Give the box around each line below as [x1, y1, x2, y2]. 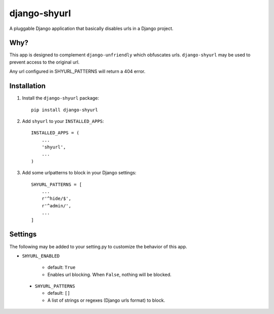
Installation [9, 82, 46, 90]
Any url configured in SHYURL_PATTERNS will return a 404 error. [9, 69, 146, 75]
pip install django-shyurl [31, 107, 98, 113]
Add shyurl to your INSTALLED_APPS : [22, 118, 104, 124]
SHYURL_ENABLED [22, 253, 60, 259]
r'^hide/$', [41, 196, 72, 202]
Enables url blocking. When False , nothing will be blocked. [47, 271, 172, 277]
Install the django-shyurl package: [22, 95, 99, 101]
